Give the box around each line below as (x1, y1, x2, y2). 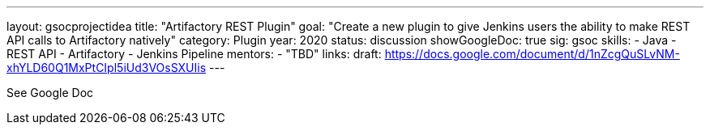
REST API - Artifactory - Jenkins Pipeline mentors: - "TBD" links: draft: (6, 47, 382, 61)
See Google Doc (6, 86, 94, 99)
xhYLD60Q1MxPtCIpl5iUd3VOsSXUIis (6, 61, 207, 74)
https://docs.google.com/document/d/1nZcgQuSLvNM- (384, 47, 680, 61)
